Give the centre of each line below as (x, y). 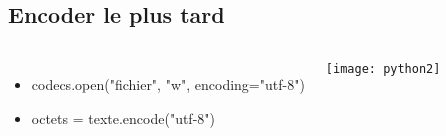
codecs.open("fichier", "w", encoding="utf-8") (168, 84)
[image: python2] (383, 69)
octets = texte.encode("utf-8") (123, 117)
